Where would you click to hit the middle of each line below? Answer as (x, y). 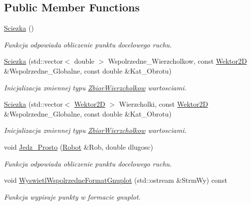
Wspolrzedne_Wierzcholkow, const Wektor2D (177, 61)
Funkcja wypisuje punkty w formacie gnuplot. (72, 196)
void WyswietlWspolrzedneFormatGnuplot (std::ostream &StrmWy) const (116, 180)
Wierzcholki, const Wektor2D (164, 104)
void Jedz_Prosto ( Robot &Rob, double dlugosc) (79, 146)
